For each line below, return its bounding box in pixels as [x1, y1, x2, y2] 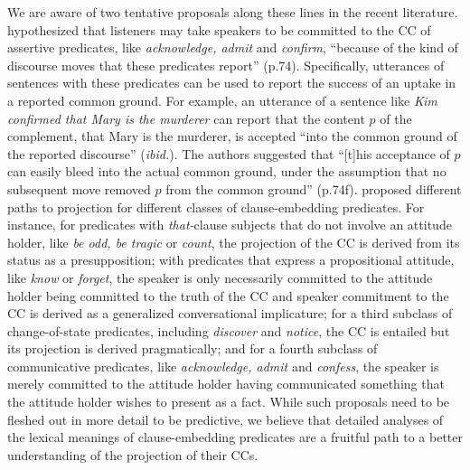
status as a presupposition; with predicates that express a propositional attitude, [7, 250, 455, 269]
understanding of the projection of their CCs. [7, 445, 258, 464]
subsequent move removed [7, 179, 151, 198]
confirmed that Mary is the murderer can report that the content [7, 108, 365, 127]
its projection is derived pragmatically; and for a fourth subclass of [7, 339, 378, 358]
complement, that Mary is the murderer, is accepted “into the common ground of [7, 127, 457, 146]
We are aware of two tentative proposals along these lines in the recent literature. [7, 3, 458, 21]
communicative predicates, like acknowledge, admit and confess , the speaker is [7, 356, 439, 375]
